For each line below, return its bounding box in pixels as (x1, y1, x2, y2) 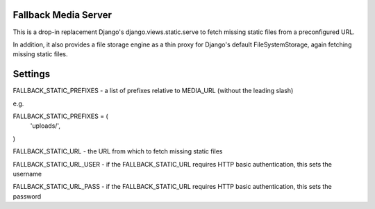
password (12, 192, 42, 201)
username (12, 169, 42, 178)
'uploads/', (30, 122, 60, 130)
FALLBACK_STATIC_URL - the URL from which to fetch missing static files (12, 147, 223, 156)
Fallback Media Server (12, 9, 112, 21)
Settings (12, 68, 51, 80)
